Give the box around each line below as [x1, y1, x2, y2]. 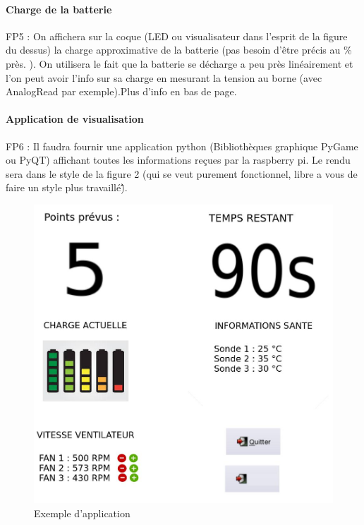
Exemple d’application [34, 505, 131, 520]
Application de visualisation [6, 111, 144, 126]
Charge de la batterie [6, 1, 112, 16]
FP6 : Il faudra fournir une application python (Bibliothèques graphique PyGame [6, 138, 358, 153]
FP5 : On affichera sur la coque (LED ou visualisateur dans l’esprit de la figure [6, 28, 348, 43]
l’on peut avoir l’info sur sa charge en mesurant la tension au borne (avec [6, 70, 322, 85]
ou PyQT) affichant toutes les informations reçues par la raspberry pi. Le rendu [6, 152, 351, 167]
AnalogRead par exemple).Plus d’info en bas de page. [6, 84, 237, 99]
